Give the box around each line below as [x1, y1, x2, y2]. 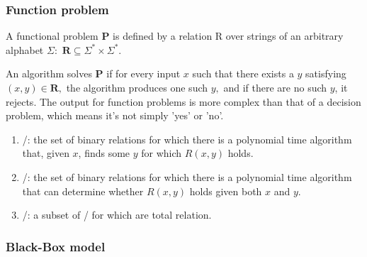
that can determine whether [22, 183, 144, 198]
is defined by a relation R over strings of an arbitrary [113, 28, 344, 43]
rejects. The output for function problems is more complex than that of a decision [6, 94, 361, 109]
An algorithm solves [6, 66, 92, 81]
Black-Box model [6, 237, 106, 255]
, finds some [78, 146, 130, 160]
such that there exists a [192, 66, 294, 81]
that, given [22, 146, 69, 160]
